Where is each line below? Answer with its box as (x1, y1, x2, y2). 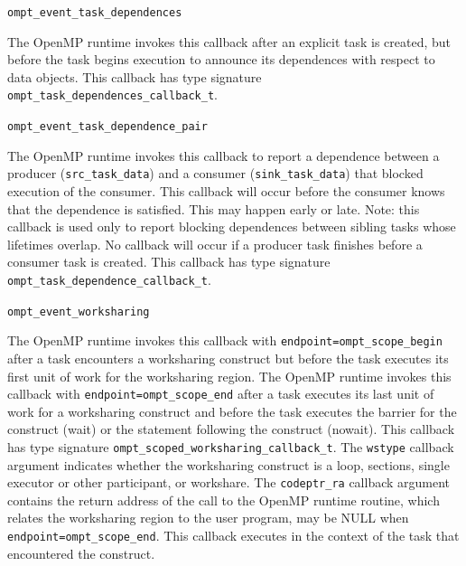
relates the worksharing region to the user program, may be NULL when (7, 508, 409, 527)
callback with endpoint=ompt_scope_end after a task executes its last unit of (7, 384, 434, 403)
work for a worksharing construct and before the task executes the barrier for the (7, 401, 457, 420)
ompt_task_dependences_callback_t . (7, 85, 218, 104)
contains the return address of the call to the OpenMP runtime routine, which (7, 490, 440, 509)
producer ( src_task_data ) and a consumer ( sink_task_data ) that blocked (7, 164, 424, 183)
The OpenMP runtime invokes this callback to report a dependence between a (7, 146, 440, 165)
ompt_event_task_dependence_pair (7, 120, 208, 134)
